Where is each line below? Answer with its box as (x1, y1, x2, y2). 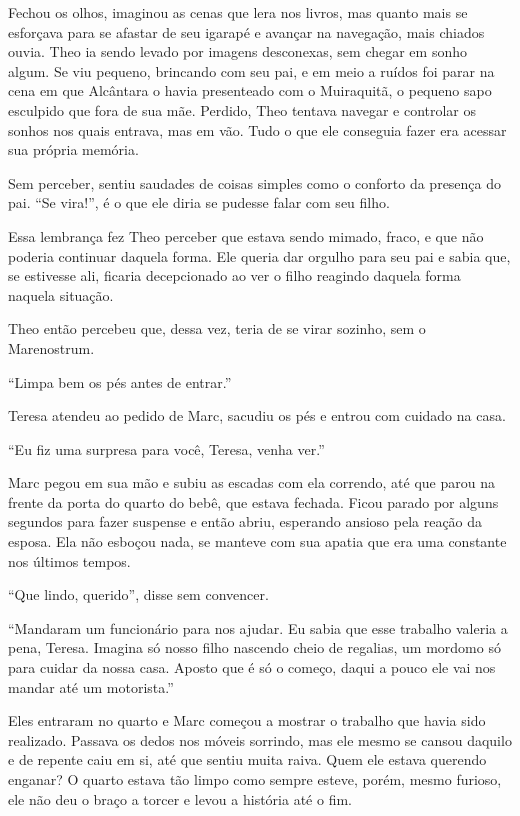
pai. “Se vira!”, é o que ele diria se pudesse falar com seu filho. (8, 192, 390, 213)
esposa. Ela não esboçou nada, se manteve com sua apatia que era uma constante (8, 531, 507, 552)
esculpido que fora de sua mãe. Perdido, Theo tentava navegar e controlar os (8, 99, 477, 120)
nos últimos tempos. (8, 550, 131, 571)
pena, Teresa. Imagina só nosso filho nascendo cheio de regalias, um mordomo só (8, 637, 501, 658)
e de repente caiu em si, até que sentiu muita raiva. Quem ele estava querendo (8, 749, 487, 770)
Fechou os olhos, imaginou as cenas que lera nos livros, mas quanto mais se (8, 2, 468, 22)
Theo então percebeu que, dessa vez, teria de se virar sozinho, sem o (8, 318, 426, 339)
